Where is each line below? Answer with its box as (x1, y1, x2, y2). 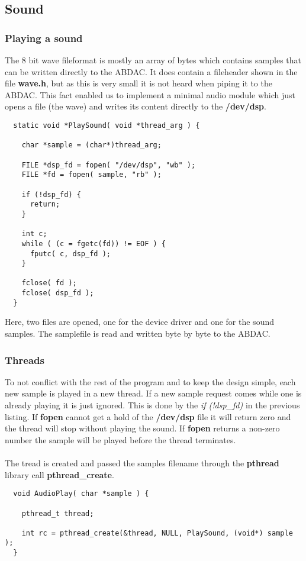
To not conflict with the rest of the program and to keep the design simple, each (5, 375, 296, 388)
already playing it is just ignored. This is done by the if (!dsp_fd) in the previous (5, 399, 300, 411)
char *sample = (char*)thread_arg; (21, 141, 162, 150)
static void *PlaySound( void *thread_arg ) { (13, 121, 200, 130)
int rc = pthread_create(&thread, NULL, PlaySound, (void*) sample (21, 528, 293, 537)
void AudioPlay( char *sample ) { (13, 489, 149, 498)
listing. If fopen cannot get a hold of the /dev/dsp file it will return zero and (5, 410, 291, 423)
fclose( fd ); (21, 279, 77, 288)
